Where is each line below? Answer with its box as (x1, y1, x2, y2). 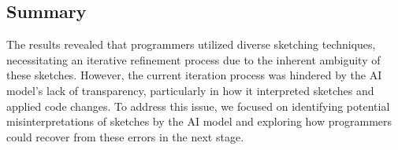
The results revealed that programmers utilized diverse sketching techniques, (6, 36, 376, 53)
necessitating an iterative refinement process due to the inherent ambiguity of (6, 51, 381, 68)
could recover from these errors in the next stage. (6, 128, 244, 145)
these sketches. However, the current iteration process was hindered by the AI (6, 67, 382, 83)
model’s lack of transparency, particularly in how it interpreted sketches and (6, 82, 374, 98)
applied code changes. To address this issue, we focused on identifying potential (6, 97, 390, 114)
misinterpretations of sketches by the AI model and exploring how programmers (6, 113, 392, 130)
